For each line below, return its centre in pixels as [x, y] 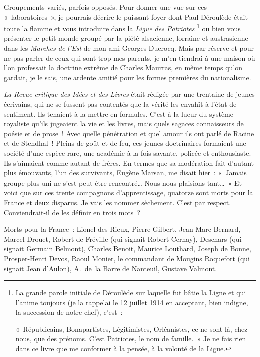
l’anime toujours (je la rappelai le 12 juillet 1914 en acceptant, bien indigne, [132, 302]
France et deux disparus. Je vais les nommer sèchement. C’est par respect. [118, 202]
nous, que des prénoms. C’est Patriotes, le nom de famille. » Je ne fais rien [131, 339]
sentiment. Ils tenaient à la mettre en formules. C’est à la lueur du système [119, 114]
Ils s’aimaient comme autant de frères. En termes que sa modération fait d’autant [129, 163]
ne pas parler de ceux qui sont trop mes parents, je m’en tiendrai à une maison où [130, 57]
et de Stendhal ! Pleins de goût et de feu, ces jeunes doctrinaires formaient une [125, 143]
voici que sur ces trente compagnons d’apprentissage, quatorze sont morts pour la [129, 192]
